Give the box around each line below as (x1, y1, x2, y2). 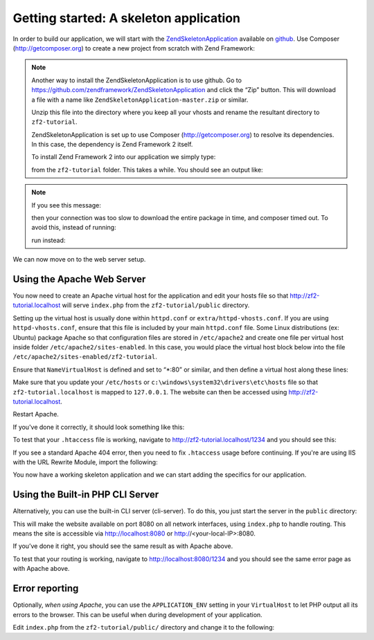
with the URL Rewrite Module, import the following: (12, 457, 159, 466)
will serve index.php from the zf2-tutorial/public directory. (62, 301, 250, 309)
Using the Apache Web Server (12, 273, 146, 285)
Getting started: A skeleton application (12, 10, 240, 26)
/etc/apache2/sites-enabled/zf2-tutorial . (12, 353, 157, 361)
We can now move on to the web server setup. (12, 255, 146, 264)
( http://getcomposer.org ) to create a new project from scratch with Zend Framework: (12, 44, 256, 52)
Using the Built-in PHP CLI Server (12, 488, 159, 501)
